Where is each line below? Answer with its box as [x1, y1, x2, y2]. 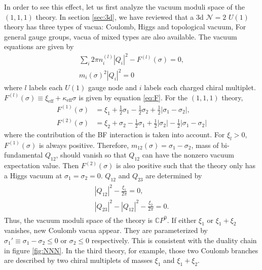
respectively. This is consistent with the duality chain [91, 235, 257, 246]
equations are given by [4, 41, 74, 52]
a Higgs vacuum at [4, 170, 62, 180]
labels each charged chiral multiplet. [144, 82, 256, 93]
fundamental [4, 149, 43, 160]
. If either [167, 214, 197, 225]
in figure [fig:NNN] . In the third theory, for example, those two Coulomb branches [4, 245, 258, 255]
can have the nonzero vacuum [142, 149, 234, 160]
